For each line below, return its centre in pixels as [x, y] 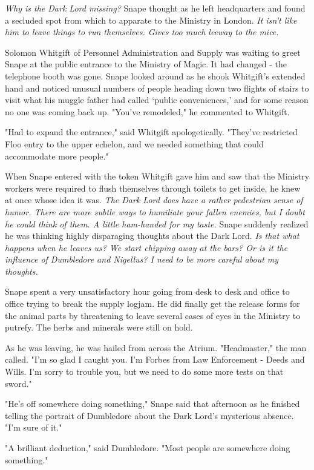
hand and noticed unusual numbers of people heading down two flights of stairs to [157, 88]
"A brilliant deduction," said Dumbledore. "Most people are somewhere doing [148, 448]
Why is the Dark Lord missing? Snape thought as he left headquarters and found [155, 8]
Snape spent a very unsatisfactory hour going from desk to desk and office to [147, 291]
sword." [18, 383]
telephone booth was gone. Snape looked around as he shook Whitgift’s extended [155, 76]
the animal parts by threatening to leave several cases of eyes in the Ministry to [153, 315]
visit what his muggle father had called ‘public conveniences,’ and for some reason [157, 100]
